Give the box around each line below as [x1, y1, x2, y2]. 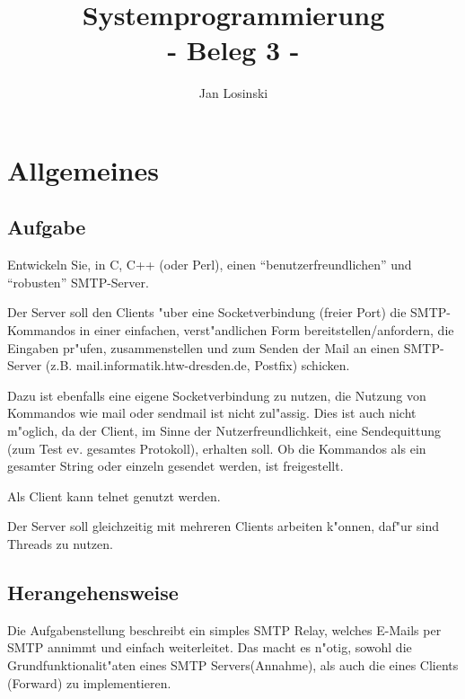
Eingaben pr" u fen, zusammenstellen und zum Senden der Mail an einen [7, 338, 399, 357]
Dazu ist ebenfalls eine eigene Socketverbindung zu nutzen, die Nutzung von [7, 385, 426, 404]
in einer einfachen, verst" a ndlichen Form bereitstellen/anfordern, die [79, 321, 454, 340]
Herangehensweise [7, 579, 179, 606]
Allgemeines [7, 151, 159, 188]
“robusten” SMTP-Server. [7, 272, 149, 291]
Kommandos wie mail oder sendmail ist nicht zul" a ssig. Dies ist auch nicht [7, 403, 417, 422]
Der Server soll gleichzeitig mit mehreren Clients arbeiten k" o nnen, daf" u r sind [7, 517, 439, 535]
